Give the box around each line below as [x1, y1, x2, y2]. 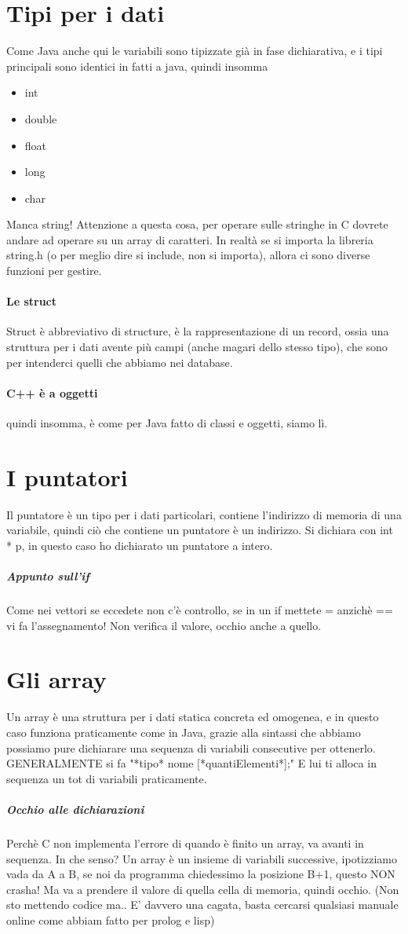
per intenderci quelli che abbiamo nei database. [6, 353, 233, 370]
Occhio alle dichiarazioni [6, 800, 144, 817]
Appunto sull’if [6, 568, 89, 584]
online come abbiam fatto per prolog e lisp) [6, 911, 215, 928]
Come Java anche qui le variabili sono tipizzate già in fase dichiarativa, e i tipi [6, 42, 383, 59]
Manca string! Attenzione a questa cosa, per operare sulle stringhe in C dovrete [6, 216, 388, 233]
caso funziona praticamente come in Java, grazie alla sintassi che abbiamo [6, 724, 361, 740]
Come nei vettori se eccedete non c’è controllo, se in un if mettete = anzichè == [6, 602, 393, 618]
